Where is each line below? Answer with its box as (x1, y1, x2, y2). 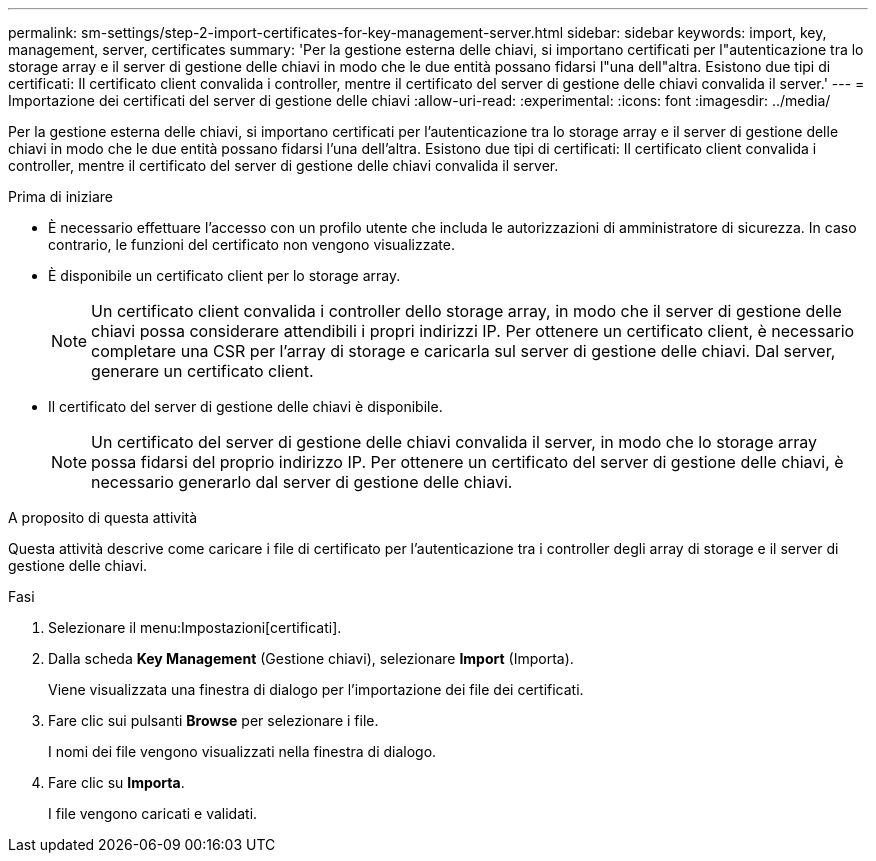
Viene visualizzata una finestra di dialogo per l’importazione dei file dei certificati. (48, 681, 584, 698)
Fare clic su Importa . (48, 774, 185, 791)
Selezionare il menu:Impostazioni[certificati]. (48, 619, 342, 636)
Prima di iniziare (8, 188, 113, 205)
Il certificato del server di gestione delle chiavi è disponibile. (48, 398, 443, 415)
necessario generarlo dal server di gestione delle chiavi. (91, 472, 513, 492)
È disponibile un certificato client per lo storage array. (48, 267, 401, 284)
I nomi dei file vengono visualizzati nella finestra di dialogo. (48, 743, 437, 760)
